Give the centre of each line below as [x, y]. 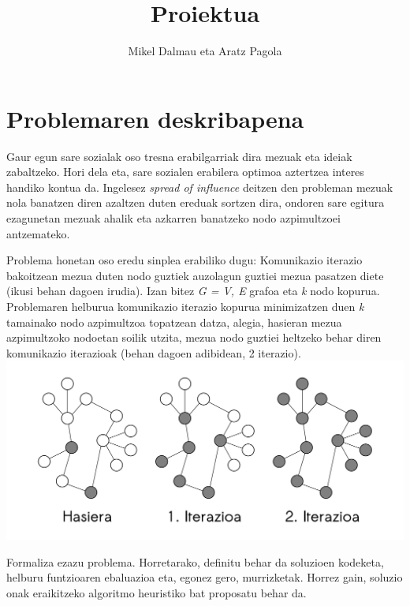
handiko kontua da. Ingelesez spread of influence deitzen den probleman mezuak [200, 187]
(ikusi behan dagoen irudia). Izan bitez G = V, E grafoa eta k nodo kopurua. [193, 291]
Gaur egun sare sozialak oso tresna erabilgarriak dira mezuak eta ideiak [179, 156]
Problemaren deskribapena [155, 118]
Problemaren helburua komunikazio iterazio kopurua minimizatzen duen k [185, 306]
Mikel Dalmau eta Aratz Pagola [205, 51]
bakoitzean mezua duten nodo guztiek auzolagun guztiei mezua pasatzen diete [195, 275]
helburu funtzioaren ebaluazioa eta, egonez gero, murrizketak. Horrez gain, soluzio [205, 577]
